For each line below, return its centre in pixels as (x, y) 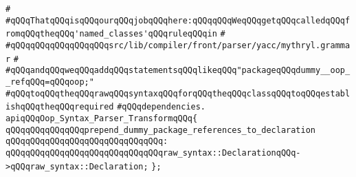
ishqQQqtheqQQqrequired (60, 107)
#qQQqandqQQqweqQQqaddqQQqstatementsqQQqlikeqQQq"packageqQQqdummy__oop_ (178, 71)
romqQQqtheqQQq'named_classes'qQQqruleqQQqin (111, 34)
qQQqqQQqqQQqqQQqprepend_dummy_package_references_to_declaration (161, 130)
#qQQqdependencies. (162, 107)
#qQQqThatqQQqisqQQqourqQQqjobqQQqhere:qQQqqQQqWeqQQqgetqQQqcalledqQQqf (178, 20)
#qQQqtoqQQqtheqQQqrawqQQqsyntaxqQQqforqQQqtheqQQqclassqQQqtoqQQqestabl (178, 93)
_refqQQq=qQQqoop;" (50, 82)
